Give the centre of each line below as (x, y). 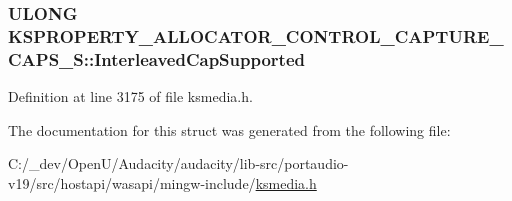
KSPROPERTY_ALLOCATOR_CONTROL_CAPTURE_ (256, 35)
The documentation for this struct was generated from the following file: (229, 129)
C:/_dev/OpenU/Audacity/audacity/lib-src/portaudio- (178, 163)
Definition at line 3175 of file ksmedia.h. (130, 96)
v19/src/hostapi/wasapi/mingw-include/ (132, 182)
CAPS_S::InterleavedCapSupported (157, 58)
